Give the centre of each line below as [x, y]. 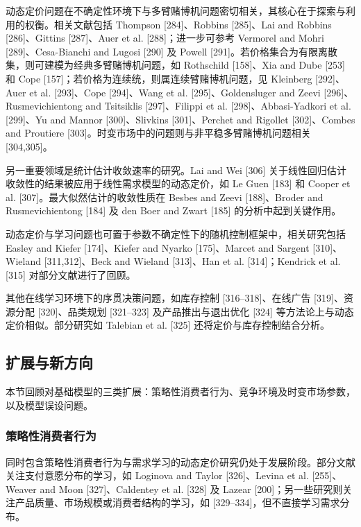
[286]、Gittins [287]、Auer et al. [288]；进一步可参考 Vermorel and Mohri [165, 38]
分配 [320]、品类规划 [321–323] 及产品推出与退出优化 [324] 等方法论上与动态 [184, 311]
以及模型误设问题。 [49, 405]
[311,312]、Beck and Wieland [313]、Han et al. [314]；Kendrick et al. [192, 261]
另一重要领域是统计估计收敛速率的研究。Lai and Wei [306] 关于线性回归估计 [176, 170]
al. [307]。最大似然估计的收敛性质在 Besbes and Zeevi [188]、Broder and [165, 197]
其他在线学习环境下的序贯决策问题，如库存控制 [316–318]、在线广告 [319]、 [175, 298]
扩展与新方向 [49, 362]
